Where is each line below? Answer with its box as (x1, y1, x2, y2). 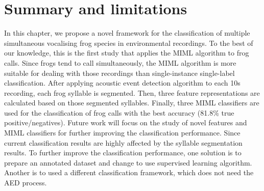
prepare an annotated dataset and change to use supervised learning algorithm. (4, 157, 252, 168)
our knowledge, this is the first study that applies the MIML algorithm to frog (4, 47, 249, 58)
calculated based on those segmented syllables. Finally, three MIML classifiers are (4, 97, 259, 108)
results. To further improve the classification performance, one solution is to (4, 147, 242, 158)
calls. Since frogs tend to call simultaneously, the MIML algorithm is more (4, 57, 236, 68)
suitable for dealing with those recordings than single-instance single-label (4, 67, 235, 78)
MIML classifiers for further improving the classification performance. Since (4, 127, 241, 138)
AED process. (4, 177, 47, 188)
